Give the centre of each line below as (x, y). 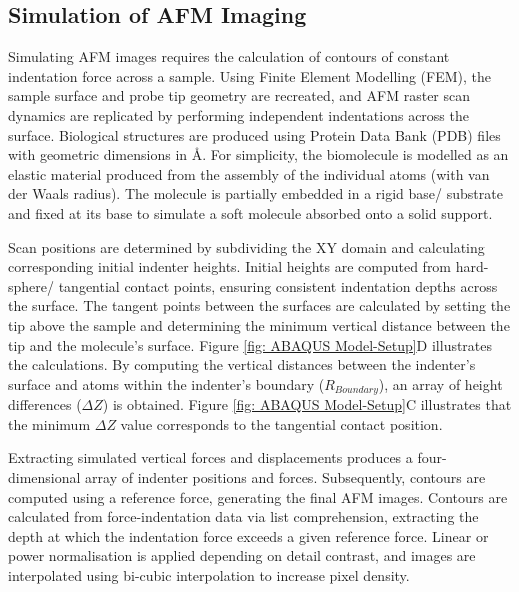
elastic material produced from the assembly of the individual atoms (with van (249, 173)
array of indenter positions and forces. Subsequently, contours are (285, 476)
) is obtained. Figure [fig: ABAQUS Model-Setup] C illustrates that (307, 404)
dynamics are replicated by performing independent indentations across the (238, 114)
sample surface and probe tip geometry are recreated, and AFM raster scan (239, 95)
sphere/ (31, 285)
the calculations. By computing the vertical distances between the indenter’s (242, 364)
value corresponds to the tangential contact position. (281, 423)
